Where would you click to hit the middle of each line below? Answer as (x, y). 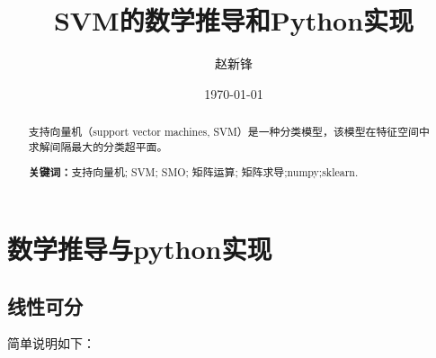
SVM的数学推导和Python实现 (234, 20)
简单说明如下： (51, 343)
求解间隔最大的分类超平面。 (98, 146)
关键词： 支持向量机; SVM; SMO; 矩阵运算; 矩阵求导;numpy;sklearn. (193, 173)
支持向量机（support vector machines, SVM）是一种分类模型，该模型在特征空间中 (229, 132)
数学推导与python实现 (140, 248)
